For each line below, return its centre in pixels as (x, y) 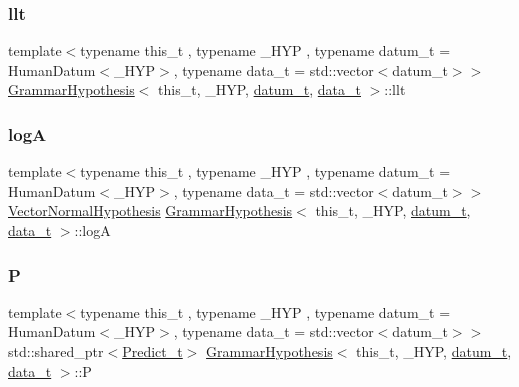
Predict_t (152, 351)
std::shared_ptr (56, 351)
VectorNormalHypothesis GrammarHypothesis (150, 210)
